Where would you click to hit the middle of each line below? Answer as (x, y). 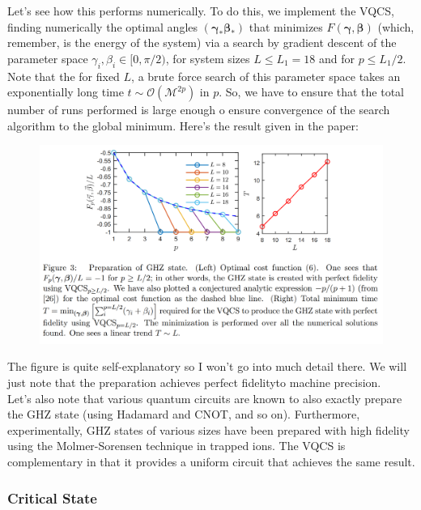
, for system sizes (208, 58)
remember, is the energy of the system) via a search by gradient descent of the (202, 42)
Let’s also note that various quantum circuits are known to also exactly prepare (205, 398)
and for (336, 58)
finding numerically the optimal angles (103, 26)
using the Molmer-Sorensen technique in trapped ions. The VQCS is (176, 446)
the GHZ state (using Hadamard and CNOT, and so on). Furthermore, (184, 414)
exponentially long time (66, 92)
